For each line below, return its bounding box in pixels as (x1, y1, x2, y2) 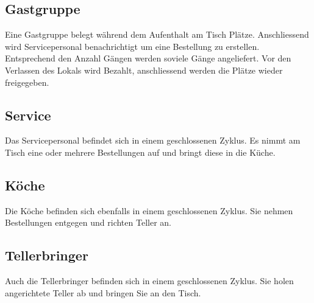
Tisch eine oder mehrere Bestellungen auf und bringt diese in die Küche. (5, 145, 276, 158)
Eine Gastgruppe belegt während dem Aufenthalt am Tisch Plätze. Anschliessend (5, 28, 309, 41)
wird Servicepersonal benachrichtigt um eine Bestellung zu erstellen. (5, 40, 260, 52)
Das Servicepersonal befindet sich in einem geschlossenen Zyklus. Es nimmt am (5, 134, 301, 147)
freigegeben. (5, 75, 49, 88)
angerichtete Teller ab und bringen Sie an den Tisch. (5, 286, 201, 299)
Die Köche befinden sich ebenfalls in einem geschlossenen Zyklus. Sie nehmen (5, 204, 293, 217)
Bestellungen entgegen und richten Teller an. (5, 216, 171, 229)
